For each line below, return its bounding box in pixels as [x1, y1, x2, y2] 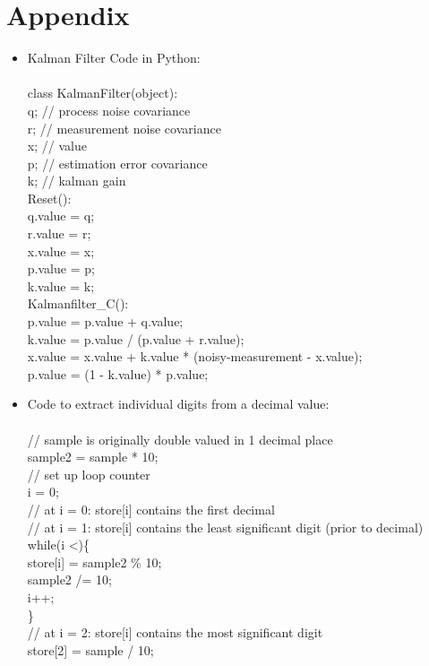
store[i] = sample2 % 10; [27, 552, 162, 571]
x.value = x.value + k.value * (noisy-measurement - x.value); [27, 347, 363, 366]
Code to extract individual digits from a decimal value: [27, 394, 330, 413]
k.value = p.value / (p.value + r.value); [27, 329, 245, 348]
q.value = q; [27, 206, 95, 225]
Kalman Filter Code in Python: [27, 48, 201, 67]
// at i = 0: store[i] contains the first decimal [27, 499, 275, 518]
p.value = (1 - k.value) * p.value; [27, 364, 209, 383]
